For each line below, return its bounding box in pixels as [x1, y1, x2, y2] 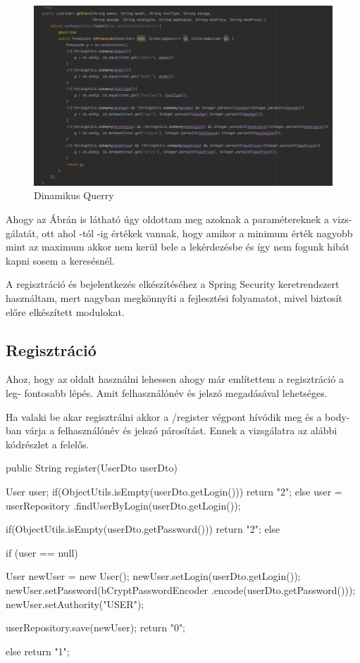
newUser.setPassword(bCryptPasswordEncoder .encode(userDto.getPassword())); [6, 582, 356, 597]
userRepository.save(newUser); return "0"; [6, 620, 186, 635]
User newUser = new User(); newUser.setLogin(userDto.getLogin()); [6, 569, 301, 583]
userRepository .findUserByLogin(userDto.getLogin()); [6, 498, 241, 512]
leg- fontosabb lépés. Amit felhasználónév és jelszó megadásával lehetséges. [6, 386, 328, 400]
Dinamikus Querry [34, 188, 114, 203]
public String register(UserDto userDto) [6, 460, 178, 475]
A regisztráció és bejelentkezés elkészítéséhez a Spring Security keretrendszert [6, 277, 340, 291]
